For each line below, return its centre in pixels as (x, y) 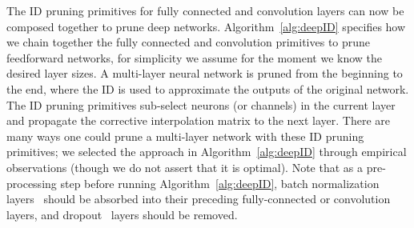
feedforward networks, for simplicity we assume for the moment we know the (195, 57)
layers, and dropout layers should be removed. (122, 214)
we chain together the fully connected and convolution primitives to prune (189, 42)
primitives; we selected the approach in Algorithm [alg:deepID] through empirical (207, 152)
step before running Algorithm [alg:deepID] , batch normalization (220, 183)
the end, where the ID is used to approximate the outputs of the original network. (208, 88)
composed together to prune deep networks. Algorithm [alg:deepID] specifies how (206, 26)
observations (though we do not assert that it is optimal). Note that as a (185, 167)
